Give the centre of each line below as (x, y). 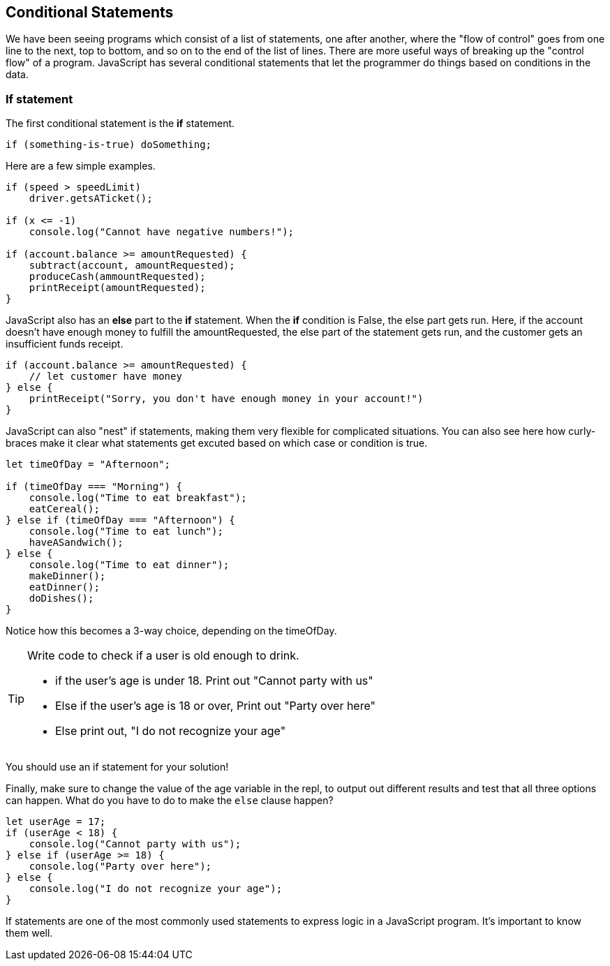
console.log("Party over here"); (120, 867)
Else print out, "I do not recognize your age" (171, 731)
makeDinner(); (67, 576)
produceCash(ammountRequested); (117, 277)
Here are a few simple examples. (81, 166)
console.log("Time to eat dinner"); (129, 565)
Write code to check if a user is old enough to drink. (163, 656)
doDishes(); (61, 599)
